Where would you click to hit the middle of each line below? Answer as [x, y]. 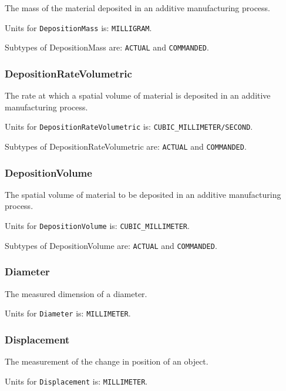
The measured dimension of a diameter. [76, 293]
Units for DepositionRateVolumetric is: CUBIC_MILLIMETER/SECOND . [129, 127]
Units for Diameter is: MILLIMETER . [68, 313]
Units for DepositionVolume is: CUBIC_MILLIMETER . [97, 226]
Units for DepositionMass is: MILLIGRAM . [78, 27]
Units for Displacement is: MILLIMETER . [76, 381]
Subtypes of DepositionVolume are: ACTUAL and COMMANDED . [111, 245]
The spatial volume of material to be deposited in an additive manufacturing [143, 194]
